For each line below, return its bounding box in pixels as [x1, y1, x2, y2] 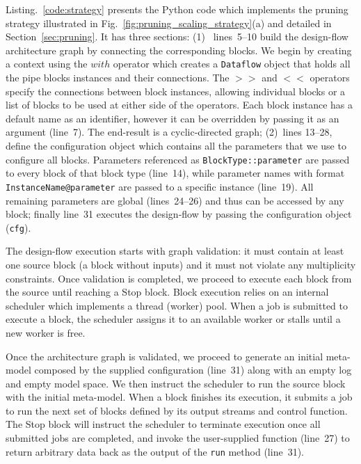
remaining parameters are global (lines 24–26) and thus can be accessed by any [6, 193, 344, 207]
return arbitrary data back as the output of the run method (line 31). [6, 444, 304, 458]
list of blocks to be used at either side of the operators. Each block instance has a [6, 97, 353, 112]
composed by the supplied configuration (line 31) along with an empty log [34, 362, 352, 377]
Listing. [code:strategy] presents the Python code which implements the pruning [6, 2, 348, 16]
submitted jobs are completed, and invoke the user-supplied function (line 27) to [6, 431, 350, 445]
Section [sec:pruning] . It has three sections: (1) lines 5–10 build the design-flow [6, 29, 348, 44]
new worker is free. [6, 325, 86, 339]
